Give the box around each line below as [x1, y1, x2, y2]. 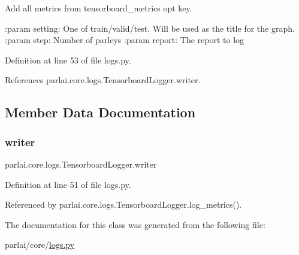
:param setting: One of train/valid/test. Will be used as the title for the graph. [5, 22, 295, 34]
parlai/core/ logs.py [5, 238, 75, 251]
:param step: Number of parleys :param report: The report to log [5, 34, 244, 46]
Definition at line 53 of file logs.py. [5, 53, 131, 66]
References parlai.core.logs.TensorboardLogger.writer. [5, 74, 201, 86]
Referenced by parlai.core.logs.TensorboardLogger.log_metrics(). [5, 198, 242, 211]
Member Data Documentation [5, 103, 196, 122]
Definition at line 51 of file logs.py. [5, 178, 131, 190]
